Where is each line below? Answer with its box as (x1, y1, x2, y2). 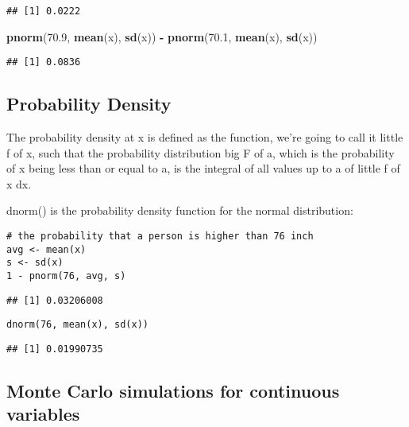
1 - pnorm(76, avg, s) (6, 270, 126, 282)
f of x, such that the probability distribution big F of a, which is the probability (6, 144, 395, 161)
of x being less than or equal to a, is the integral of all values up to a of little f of (6, 160, 400, 177)
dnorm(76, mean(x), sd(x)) (6, 319, 149, 331)
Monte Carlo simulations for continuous (6, 378, 340, 403)
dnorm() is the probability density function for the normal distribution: (6, 202, 353, 219)
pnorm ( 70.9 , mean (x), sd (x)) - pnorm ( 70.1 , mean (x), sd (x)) (6, 28, 318, 45)
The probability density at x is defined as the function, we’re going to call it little (6, 129, 403, 146)
